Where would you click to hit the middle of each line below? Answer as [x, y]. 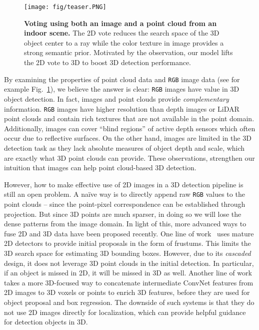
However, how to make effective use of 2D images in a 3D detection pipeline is [124, 184]
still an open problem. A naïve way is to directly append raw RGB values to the [124, 194]
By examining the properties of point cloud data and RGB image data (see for [122, 79]
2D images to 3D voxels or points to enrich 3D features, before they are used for [127, 292]
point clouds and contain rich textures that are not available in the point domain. [129, 118]
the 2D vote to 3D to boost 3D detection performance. [107, 62]
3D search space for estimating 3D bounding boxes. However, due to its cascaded [127, 253]
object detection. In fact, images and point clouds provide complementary [116, 98]
